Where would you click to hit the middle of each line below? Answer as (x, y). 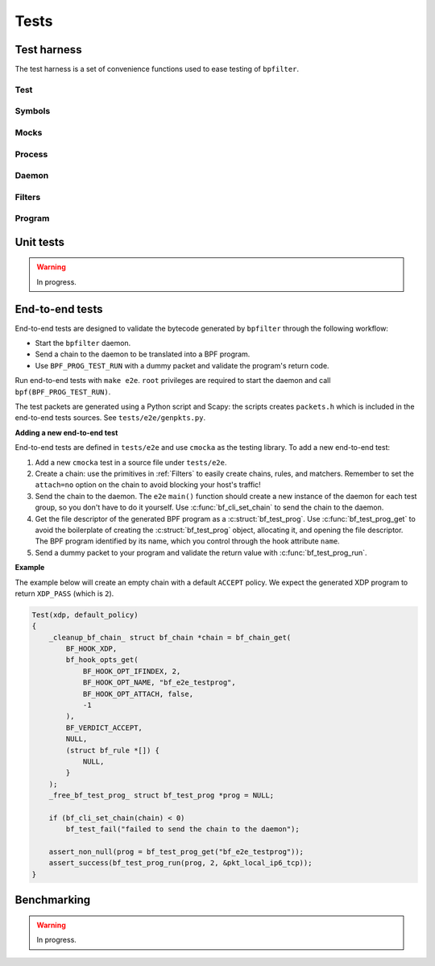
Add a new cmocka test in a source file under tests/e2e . (131, 462)
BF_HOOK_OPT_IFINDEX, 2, (132, 671)
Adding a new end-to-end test (66, 432)
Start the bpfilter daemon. (83, 344)
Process (31, 154)
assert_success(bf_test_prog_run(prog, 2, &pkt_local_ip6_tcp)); (180, 863)
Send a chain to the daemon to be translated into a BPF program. (143, 354)
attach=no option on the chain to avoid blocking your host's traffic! (148, 485)
